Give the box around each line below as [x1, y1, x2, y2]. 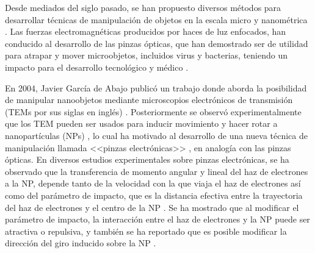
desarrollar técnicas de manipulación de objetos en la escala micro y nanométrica [5, 13, 308, 26]
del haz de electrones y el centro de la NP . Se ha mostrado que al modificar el [5, 201, 299, 213]
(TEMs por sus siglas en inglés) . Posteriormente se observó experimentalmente [5, 105, 302, 118]
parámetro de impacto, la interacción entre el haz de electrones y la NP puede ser [5, 213, 310, 226]
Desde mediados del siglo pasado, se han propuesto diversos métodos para [5, 1, 281, 13]
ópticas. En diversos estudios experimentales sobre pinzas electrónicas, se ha [5, 153, 289, 166]
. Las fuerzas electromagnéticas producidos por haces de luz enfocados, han [5, 25, 286, 38]
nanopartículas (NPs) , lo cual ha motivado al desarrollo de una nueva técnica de [5, 129, 308, 141]
